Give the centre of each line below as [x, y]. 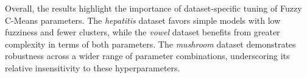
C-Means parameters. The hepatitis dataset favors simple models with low [143, 20]
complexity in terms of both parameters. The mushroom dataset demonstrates [150, 44]
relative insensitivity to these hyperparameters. [93, 67]
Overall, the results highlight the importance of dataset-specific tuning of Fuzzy [153, 8]
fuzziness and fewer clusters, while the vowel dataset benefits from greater [143, 32]
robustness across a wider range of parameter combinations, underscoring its [147, 56]
